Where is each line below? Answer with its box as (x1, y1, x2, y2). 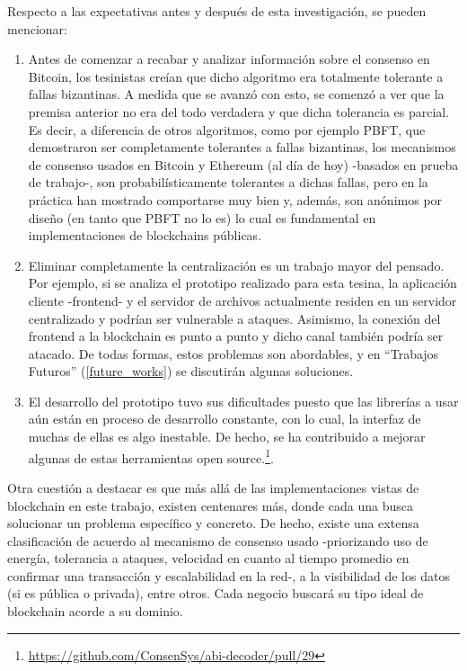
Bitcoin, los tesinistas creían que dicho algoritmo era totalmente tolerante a (28, 67, 444, 85)
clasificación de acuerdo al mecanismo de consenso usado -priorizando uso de (7, 531, 428, 550)
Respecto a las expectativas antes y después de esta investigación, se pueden (7, 2, 427, 20)
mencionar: (7, 19, 67, 38)
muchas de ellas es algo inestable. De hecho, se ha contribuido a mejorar (28, 427, 426, 446)
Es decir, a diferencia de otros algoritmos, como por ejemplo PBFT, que (28, 120, 426, 139)
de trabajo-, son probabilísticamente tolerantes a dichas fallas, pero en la (28, 173, 428, 192)
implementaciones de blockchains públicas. (28, 226, 262, 245)
